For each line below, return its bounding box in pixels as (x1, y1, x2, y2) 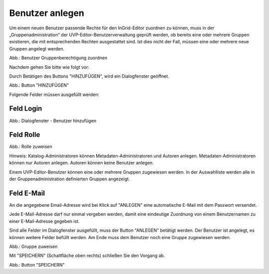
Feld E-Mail (9, 189, 45, 197)
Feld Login (9, 105, 42, 113)
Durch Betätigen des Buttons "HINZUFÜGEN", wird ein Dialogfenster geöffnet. (9, 73, 169, 79)
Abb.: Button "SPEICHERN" (9, 262, 65, 268)
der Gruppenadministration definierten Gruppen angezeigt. (9, 176, 130, 182)
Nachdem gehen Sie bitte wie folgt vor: (9, 64, 90, 70)
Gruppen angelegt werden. (9, 45, 65, 52)
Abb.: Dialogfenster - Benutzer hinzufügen (9, 118, 97, 124)
